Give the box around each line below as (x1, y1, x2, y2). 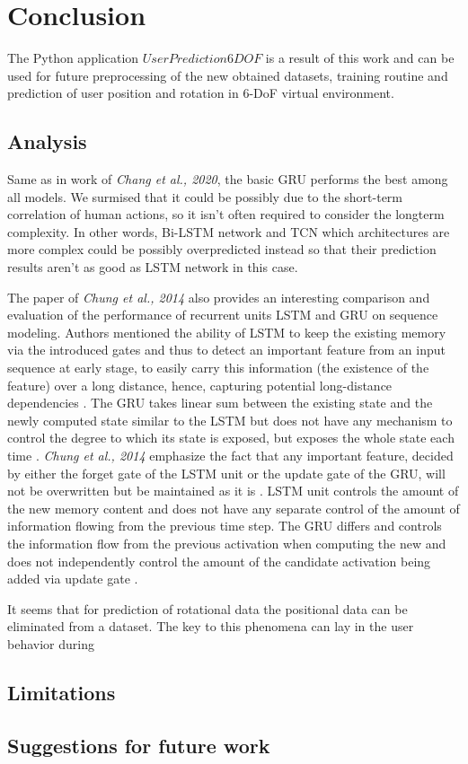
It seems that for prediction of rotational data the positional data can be (7, 599, 408, 618)
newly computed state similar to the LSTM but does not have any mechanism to (7, 410, 453, 429)
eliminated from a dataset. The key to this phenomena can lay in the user (7, 617, 414, 636)
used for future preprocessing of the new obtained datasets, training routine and (7, 66, 448, 84)
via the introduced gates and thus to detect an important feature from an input (7, 340, 446, 359)
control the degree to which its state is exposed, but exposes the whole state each (7, 428, 455, 447)
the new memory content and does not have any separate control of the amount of (7, 498, 460, 517)
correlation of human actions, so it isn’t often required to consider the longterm (7, 205, 445, 224)
